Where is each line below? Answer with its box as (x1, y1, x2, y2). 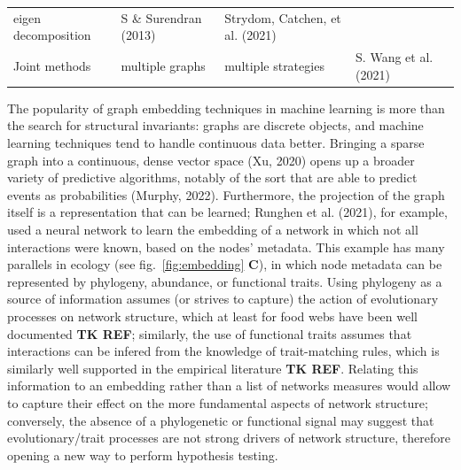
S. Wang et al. (356, 48, 434, 66)
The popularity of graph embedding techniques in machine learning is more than (7, 98, 445, 117)
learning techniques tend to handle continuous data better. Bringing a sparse (7, 134, 425, 152)
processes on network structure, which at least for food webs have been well (7, 307, 418, 325)
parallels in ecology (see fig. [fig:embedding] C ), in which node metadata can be (7, 255, 442, 274)
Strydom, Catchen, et (224, 8, 341, 27)
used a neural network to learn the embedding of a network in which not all (7, 220, 418, 239)
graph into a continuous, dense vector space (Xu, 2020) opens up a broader (7, 150, 415, 169)
